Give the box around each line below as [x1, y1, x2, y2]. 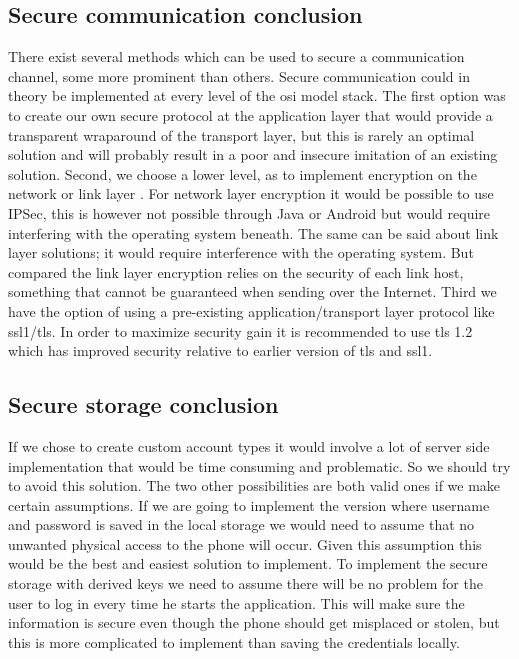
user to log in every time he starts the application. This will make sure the [8, 592, 465, 613]
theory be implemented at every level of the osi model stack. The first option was [8, 85, 506, 106]
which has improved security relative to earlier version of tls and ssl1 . [8, 340, 433, 361]
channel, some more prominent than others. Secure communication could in [8, 65, 470, 86]
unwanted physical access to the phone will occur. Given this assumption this [8, 533, 482, 554]
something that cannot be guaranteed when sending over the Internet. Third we [8, 281, 497, 302]
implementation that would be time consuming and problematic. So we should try [8, 455, 511, 476]
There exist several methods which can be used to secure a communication [8, 46, 465, 67]
